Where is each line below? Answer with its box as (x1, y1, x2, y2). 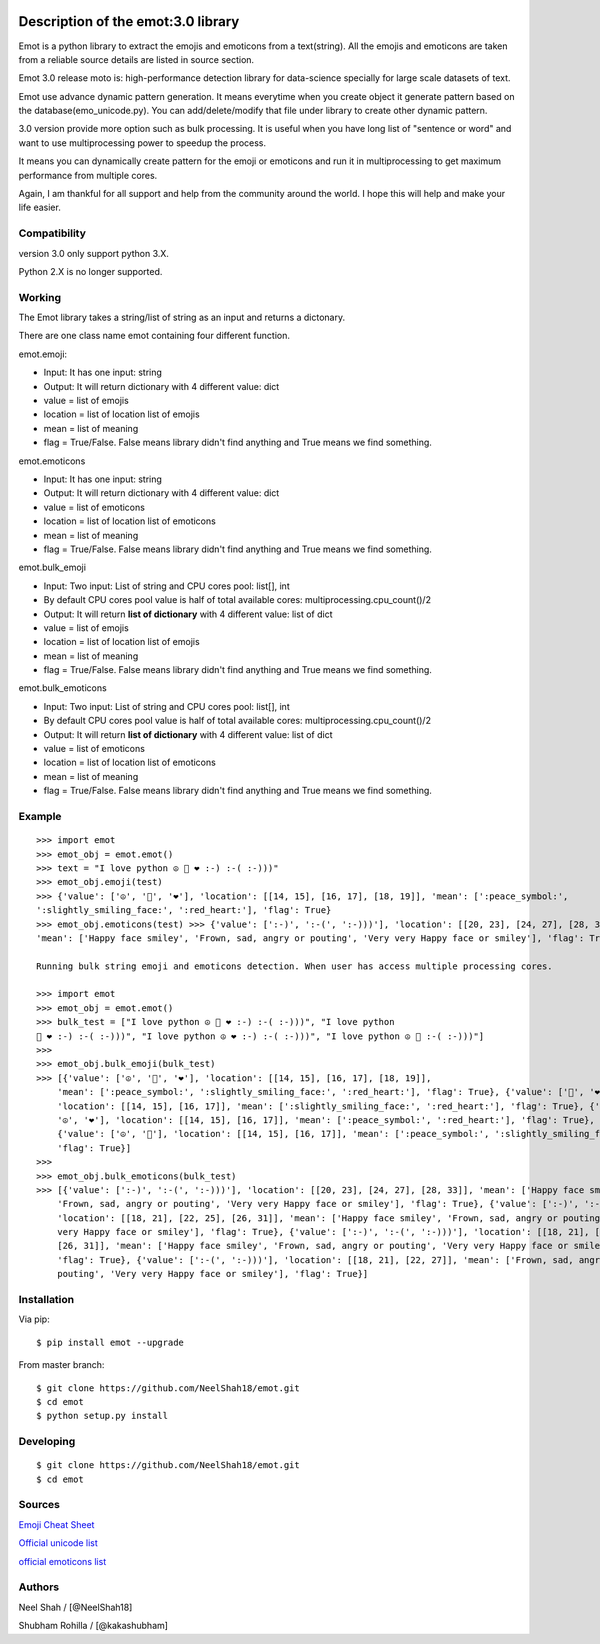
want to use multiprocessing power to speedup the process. (18, 136, 267, 149)
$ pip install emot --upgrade (36, 1336, 185, 1348)
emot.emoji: (18, 348, 68, 360)
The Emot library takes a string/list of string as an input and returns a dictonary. (18, 311, 345, 324)
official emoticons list (18, 1555, 107, 1567)
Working (18, 290, 62, 304)
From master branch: (18, 1359, 105, 1371)
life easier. (18, 201, 62, 214)
